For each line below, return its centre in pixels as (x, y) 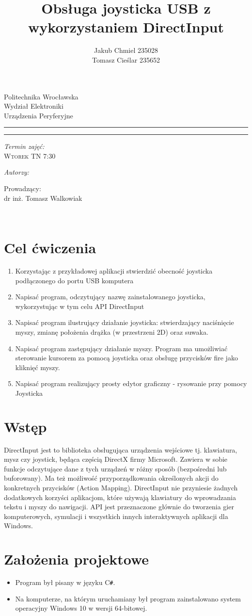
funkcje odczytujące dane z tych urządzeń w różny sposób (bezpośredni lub (115, 468)
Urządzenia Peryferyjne (39, 115)
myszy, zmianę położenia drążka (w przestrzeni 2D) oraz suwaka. (112, 332)
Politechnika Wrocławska (41, 96)
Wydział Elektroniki (34, 106)
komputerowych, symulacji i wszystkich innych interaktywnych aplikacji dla (116, 516)
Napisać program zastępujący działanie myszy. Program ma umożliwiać (121, 348)
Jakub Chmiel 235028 (126, 50)
